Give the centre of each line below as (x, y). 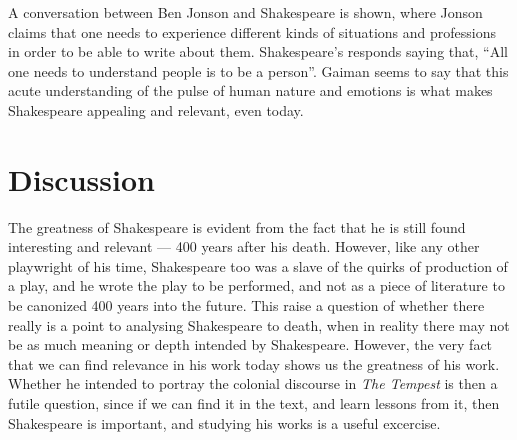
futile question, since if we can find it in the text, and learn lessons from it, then (254, 403)
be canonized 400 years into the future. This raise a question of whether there (246, 305)
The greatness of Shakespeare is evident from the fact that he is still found (237, 226)
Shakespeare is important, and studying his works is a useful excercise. (224, 422)
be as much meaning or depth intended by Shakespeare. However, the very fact (250, 344)
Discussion (81, 178)
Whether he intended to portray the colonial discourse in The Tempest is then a (253, 383)
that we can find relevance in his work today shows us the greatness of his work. (254, 363)
